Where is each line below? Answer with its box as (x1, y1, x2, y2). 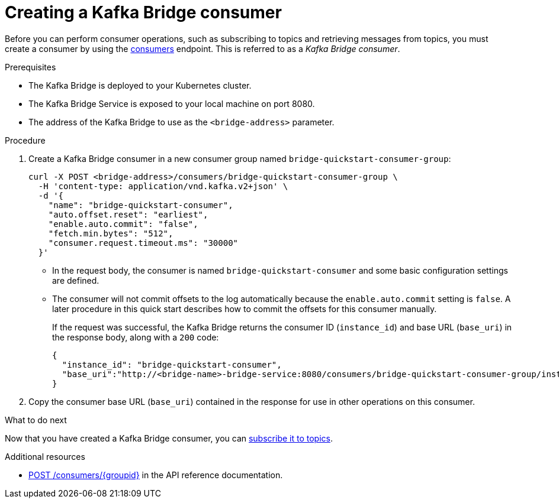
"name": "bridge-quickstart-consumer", (48, 200, 233, 210)
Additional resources (5, 451, 85, 462)
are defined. (52, 275, 99, 285)
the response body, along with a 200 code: (52, 332, 219, 342)
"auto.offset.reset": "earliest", (48, 209, 208, 219)
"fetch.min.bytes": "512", (48, 228, 174, 238)
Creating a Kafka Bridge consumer (5, 2, 282, 22)
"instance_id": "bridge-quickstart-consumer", (62, 359, 282, 369)
